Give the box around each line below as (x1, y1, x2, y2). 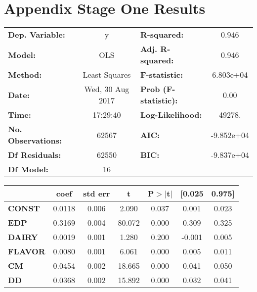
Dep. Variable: (8, 29, 65, 41)
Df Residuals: (8, 149, 61, 161)
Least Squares (83, 69, 131, 81)
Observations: (8, 135, 62, 146)
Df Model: (8, 163, 48, 175)
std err (83, 188, 110, 199)
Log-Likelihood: (140, 109, 202, 121)
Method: (8, 69, 42, 81)
